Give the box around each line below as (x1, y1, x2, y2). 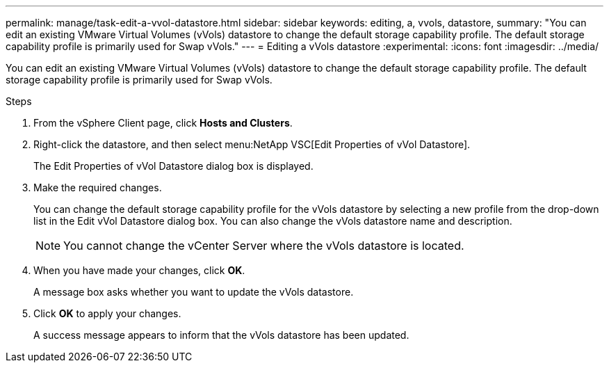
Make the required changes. (33, 182, 162, 193)
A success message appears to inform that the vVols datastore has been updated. (33, 329, 409, 341)
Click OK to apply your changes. (33, 307, 181, 319)
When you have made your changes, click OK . (33, 264, 245, 276)
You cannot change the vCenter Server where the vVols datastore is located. (63, 239, 464, 253)
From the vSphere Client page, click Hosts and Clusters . (33, 117, 293, 129)
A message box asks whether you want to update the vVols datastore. (33, 286, 354, 298)
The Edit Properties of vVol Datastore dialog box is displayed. (33, 160, 314, 172)
